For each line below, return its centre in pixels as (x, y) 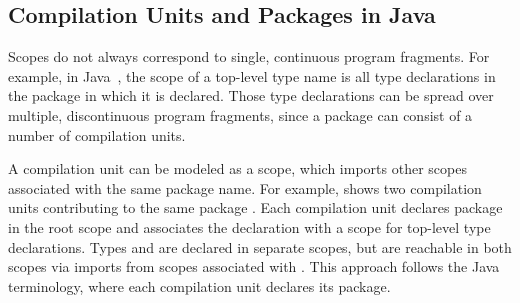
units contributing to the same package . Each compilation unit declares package (255, 207)
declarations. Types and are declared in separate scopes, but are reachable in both (260, 246)
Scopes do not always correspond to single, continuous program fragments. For (249, 56)
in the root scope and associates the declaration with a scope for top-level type (249, 226)
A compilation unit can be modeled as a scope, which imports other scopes (237, 168)
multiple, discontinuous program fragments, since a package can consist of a (240, 114)
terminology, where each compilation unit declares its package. (199, 285)
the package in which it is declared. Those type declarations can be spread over (251, 95)
